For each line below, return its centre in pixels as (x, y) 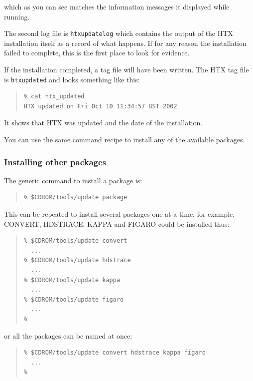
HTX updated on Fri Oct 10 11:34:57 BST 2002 (100, 106)
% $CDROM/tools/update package (75, 197)
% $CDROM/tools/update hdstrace (77, 260)
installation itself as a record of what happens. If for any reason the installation (125, 43)
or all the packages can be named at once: (68, 335)
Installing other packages (55, 162)
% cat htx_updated (54, 97)
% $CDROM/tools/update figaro (74, 299)
